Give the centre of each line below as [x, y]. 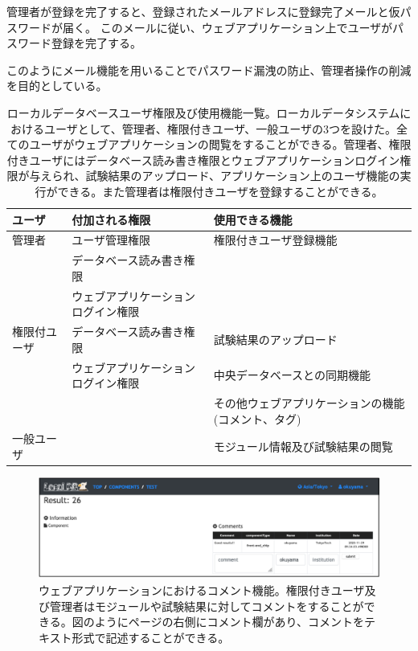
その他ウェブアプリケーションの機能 [309, 402]
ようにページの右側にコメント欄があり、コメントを [229, 622]
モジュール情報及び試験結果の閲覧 [303, 446]
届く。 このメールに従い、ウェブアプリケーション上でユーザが [227, 27]
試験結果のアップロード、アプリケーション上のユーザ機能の [243, 176]
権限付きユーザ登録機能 [275, 240]
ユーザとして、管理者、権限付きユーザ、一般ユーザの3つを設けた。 [220, 128]
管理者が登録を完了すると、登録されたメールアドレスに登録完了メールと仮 [203, 11]
